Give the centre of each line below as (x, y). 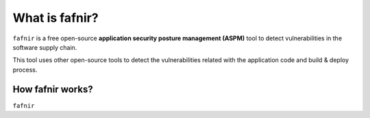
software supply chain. (45, 47)
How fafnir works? (53, 89)
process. (25, 70)
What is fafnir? (56, 18)
